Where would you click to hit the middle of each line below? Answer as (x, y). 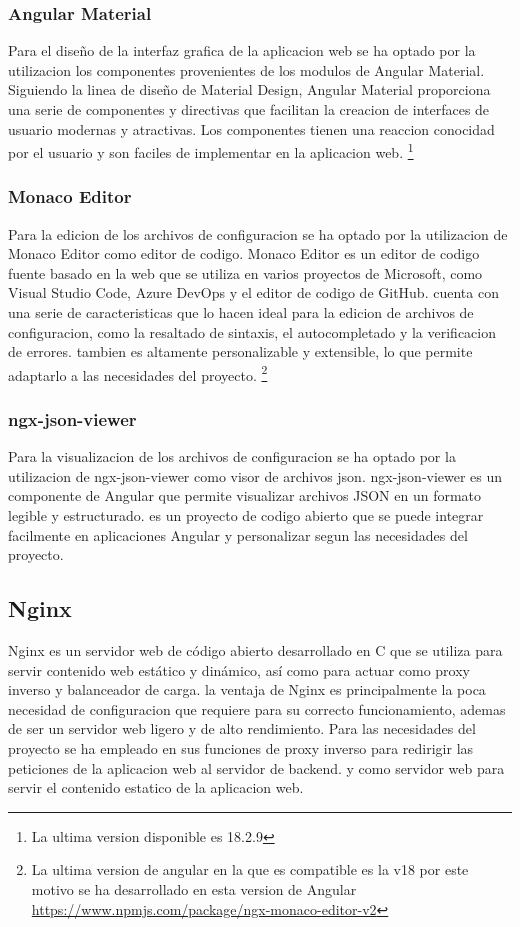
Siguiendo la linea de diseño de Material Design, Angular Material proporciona (249, 89)
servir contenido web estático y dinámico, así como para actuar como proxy (239, 669)
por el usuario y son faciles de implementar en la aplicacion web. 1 (211, 150)
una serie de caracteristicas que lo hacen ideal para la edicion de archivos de (241, 312)
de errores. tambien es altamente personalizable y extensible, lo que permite (240, 351)
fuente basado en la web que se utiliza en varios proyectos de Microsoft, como (245, 272)
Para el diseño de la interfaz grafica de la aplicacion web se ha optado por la (242, 50)
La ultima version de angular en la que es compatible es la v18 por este (250, 869)
